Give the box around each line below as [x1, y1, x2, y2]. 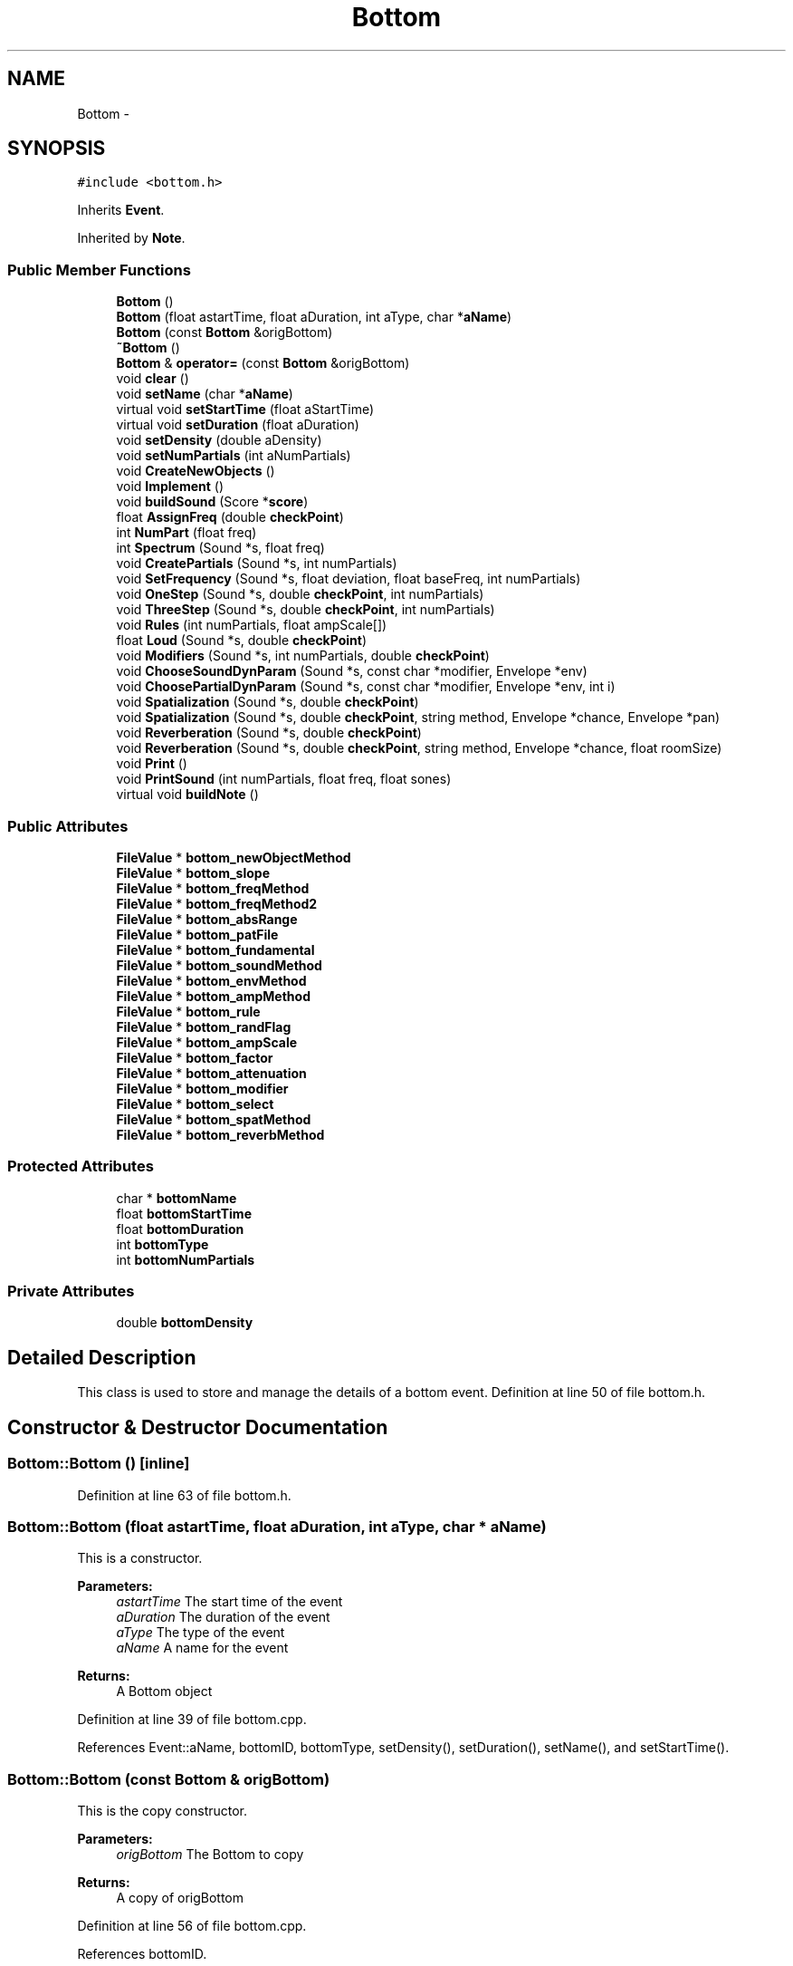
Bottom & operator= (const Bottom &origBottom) [116, 355, 410, 371]
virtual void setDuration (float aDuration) [116, 417, 359, 433]
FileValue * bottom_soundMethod [116, 957, 322, 973]
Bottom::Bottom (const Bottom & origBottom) [7, 1769, 330, 1788]
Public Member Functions [7, 260, 191, 279]
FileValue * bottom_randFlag [116, 1018, 291, 1035]
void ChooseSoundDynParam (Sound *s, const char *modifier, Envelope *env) [116, 663, 588, 679]
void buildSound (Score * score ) [116, 494, 309, 510]
